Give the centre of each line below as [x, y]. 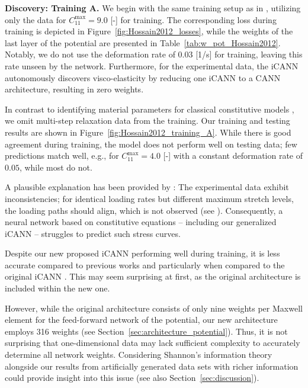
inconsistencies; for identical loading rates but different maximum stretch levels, [149, 198]
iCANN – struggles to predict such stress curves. [93, 233]
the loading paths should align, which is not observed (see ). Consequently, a [144, 210]
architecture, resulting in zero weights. [74, 89]
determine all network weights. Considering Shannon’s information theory [139, 355]
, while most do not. [56, 167]
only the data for [36, 19]
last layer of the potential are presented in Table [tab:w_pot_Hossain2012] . [143, 42]
